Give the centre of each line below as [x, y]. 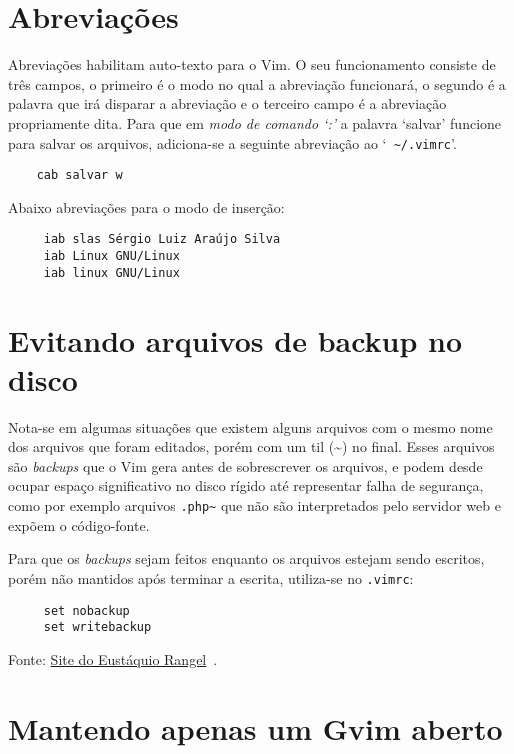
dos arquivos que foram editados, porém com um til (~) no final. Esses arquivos [251, 446]
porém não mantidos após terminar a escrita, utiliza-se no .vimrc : [211, 577]
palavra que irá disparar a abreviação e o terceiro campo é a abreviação [227, 103]
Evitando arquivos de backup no [235, 339]
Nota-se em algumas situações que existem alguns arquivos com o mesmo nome [250, 426]
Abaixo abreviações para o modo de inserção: [146, 206]
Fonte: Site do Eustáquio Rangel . [113, 658]
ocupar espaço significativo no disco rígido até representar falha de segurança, [246, 485]
